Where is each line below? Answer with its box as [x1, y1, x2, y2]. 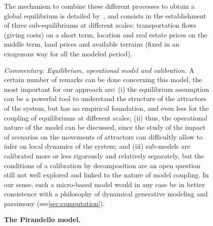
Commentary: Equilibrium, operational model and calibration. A [4, 65, 195, 75]
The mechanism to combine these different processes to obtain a [4, 1, 195, 11]
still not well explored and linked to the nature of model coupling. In [4, 170, 209, 180]
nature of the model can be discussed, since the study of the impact [4, 122, 206, 132]
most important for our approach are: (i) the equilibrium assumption [4, 84, 209, 94]
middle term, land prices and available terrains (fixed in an [4, 39, 179, 49]
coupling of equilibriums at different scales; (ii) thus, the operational [4, 112, 208, 122]
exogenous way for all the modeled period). [4, 48, 132, 58]
